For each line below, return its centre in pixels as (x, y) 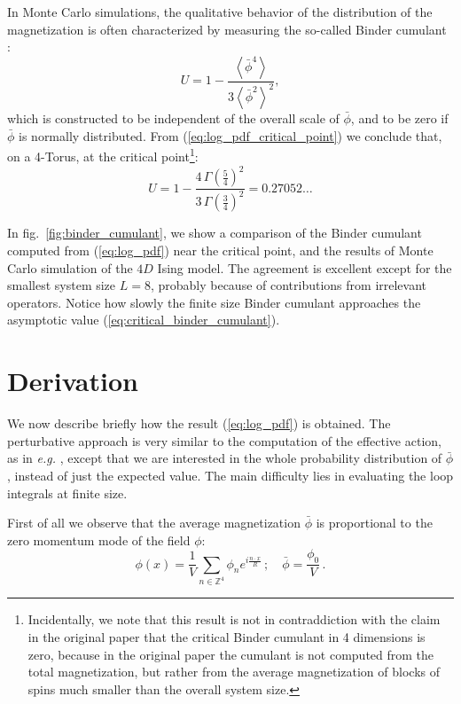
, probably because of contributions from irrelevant (289, 285)
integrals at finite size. (67, 493)
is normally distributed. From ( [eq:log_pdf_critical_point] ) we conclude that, (230, 135)
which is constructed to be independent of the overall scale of (173, 118)
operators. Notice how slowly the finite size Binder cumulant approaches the (214, 302)
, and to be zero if (399, 118)
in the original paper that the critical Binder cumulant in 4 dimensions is (227, 637)
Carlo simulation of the (70, 267)
